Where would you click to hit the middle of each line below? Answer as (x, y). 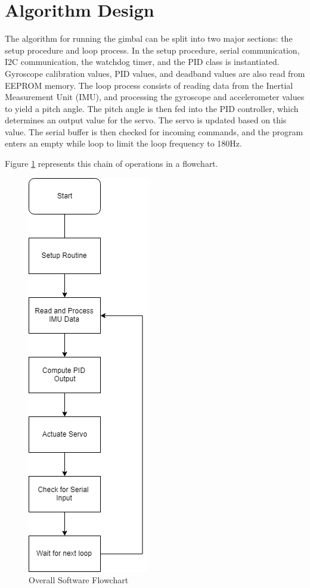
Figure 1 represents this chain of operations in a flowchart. (111, 164)
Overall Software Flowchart (79, 580)
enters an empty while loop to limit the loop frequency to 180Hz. (123, 143)
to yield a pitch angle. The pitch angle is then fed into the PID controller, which (152, 108)
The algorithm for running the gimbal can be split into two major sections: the (149, 38)
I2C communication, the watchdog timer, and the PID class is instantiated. (142, 62)
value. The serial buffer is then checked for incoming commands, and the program (154, 131)
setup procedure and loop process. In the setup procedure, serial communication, (152, 50)
